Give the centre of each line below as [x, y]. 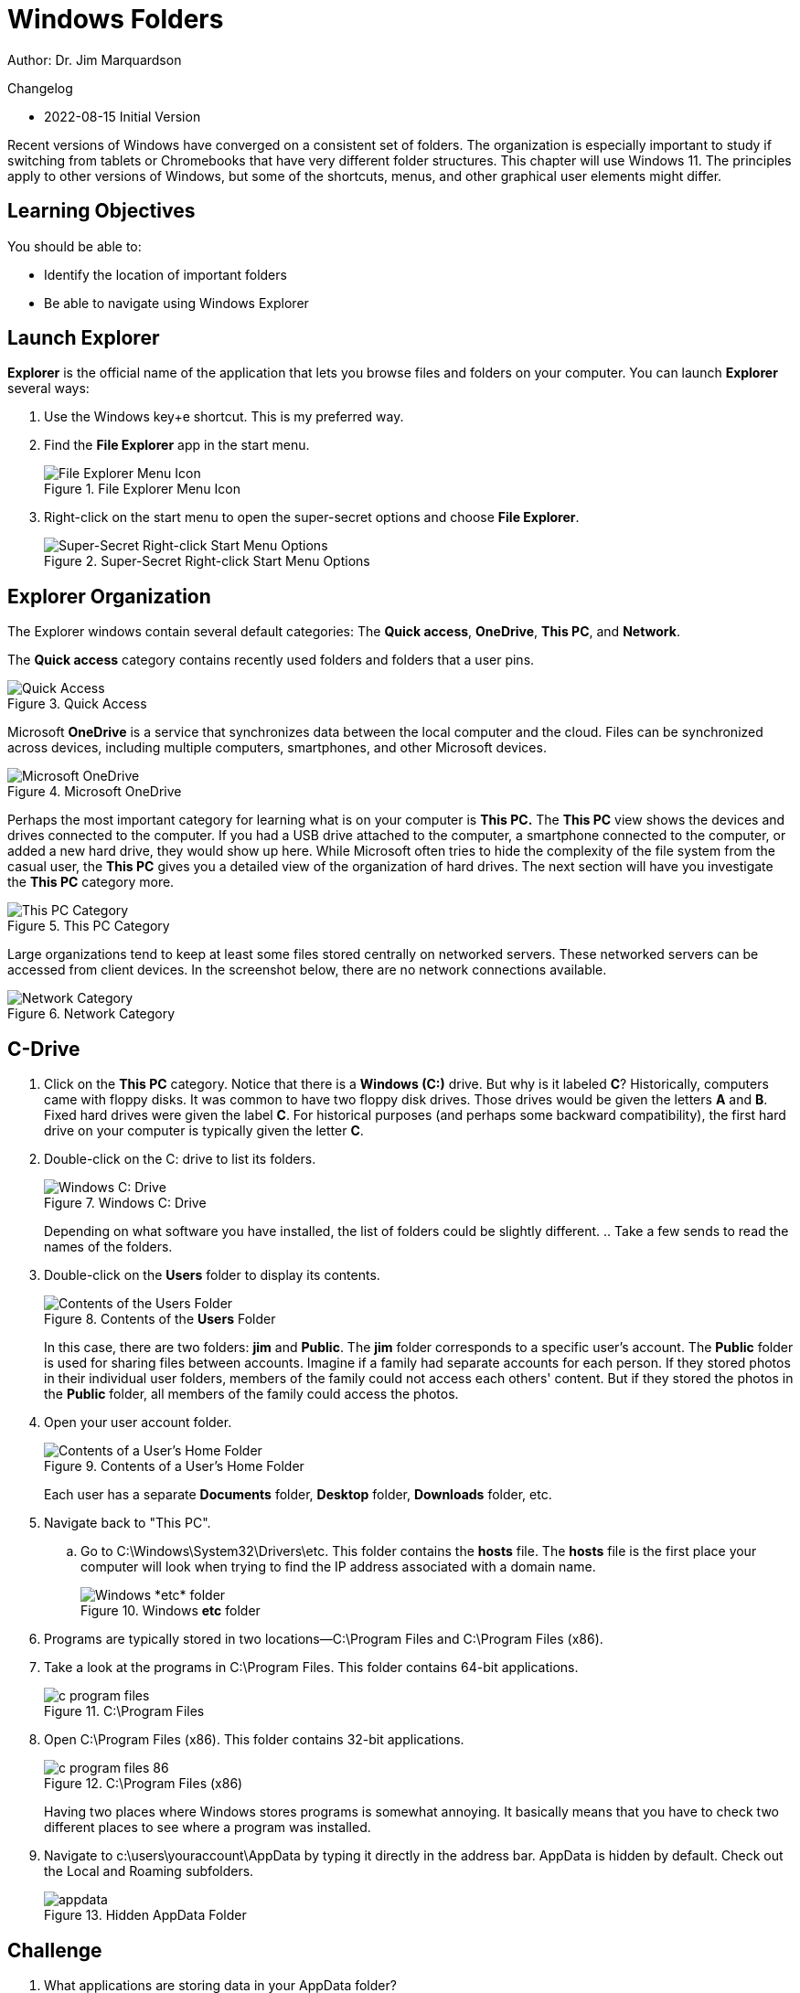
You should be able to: [75, 246]
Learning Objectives [101, 211]
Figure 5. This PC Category [89, 926]
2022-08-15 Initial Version [123, 116]
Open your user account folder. [138, 1423]
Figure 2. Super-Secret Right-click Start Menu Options [207, 561]
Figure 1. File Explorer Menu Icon [143, 489]
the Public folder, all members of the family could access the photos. [251, 1394]
